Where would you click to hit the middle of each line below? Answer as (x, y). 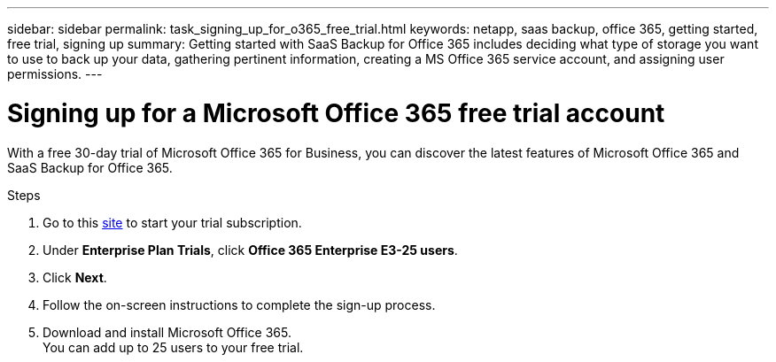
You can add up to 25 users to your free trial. (173, 347)
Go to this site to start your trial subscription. (172, 222)
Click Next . (75, 277)
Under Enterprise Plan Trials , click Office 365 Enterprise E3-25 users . (250, 250)
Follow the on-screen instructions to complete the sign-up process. (239, 304)
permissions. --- (55, 74)
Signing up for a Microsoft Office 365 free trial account (336, 113)
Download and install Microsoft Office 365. (167, 332)
